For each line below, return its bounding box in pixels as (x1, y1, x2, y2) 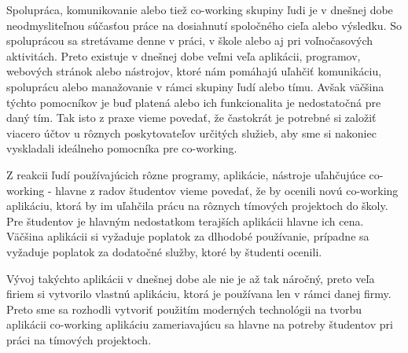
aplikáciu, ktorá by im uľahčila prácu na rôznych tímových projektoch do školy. (6, 197, 388, 214)
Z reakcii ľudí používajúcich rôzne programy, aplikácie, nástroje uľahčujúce (6, 166, 366, 182)
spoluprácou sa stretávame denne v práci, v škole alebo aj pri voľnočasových (6, 32, 373, 49)
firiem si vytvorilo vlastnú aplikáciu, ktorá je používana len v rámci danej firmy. (6, 285, 391, 302)
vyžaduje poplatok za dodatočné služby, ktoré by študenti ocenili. (6, 243, 322, 259)
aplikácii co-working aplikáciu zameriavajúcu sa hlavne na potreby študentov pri (6, 316, 393, 333)
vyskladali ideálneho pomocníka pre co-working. (6, 140, 237, 156)
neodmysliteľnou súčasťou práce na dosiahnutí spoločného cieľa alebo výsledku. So (6, 17, 402, 33)
